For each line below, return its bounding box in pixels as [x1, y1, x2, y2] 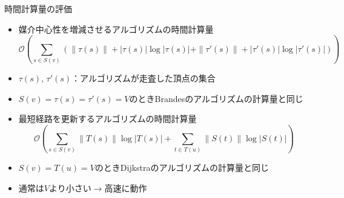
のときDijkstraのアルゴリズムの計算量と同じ [94, 161, 270, 174]
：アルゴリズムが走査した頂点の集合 [71, 71, 216, 84]
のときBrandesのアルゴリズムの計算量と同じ [129, 92, 303, 104]
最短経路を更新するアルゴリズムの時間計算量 [18, 112, 197, 125]
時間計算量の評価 [4, 2, 72, 14]
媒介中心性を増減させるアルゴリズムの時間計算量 [18, 22, 214, 35]
